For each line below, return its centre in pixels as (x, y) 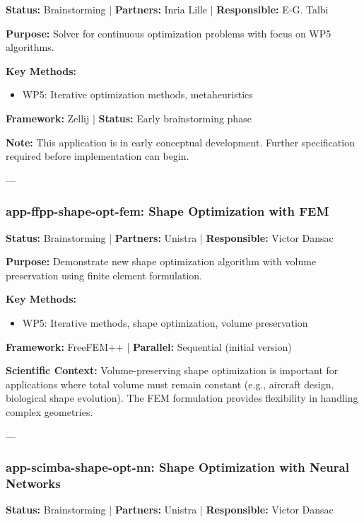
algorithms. (30, 47)
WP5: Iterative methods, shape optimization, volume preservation (165, 322)
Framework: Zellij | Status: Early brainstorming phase (129, 118)
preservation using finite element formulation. (104, 275)
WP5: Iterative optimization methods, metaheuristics (137, 94)
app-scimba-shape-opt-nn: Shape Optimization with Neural (177, 467)
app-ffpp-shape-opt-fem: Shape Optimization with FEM (168, 211)
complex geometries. (49, 411)
